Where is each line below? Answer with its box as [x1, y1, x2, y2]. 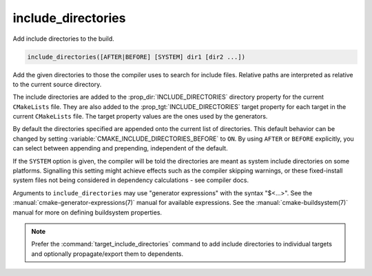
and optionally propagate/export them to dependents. [31, 249, 184, 258]
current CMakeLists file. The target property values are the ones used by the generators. [12, 112, 268, 121]
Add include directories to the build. [12, 34, 114, 43]
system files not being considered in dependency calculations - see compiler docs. [12, 176, 249, 184]
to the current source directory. [12, 80, 102, 88]
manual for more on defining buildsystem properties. [12, 208, 162, 217]
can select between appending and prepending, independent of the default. [12, 144, 228, 152]
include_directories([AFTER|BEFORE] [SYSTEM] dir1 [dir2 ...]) [27, 52, 246, 61]
